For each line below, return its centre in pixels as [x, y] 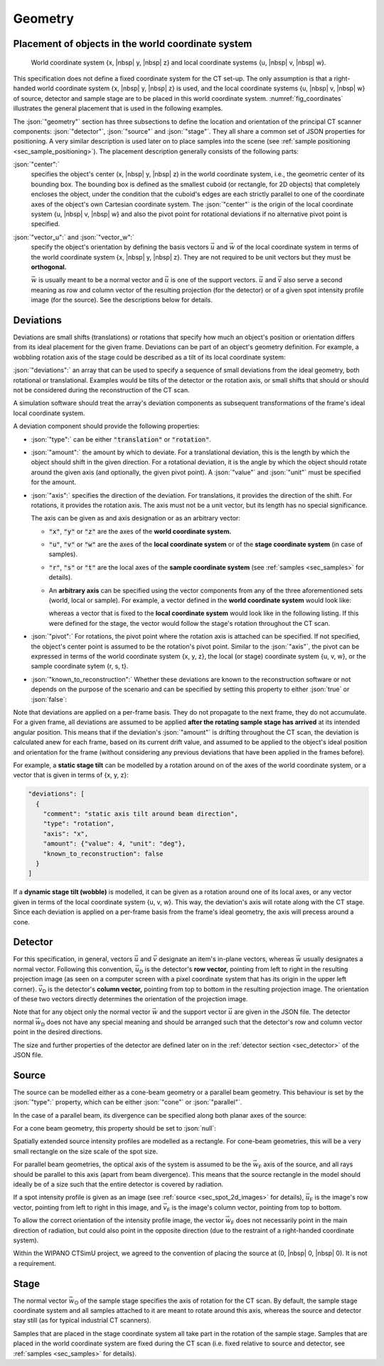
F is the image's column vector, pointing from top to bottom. [254, 1207]
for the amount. [54, 482]
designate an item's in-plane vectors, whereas [226, 959]
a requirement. [34, 1263]
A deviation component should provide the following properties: [106, 426]
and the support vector [193, 1012]
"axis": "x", [66, 833]
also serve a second [313, 280]
